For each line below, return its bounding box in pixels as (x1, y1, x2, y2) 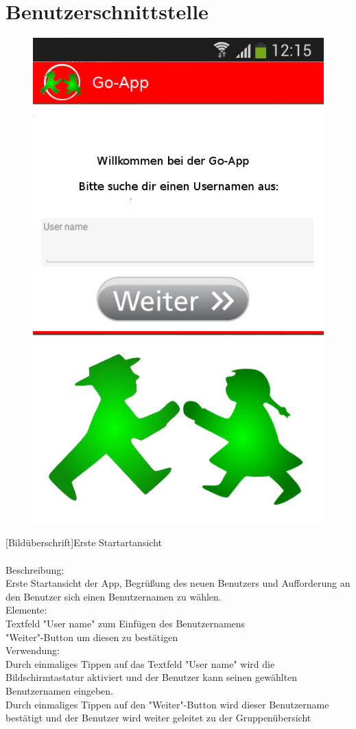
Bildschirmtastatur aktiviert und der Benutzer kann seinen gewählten (5, 670, 298, 684)
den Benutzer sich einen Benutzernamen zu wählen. (5, 589, 222, 603)
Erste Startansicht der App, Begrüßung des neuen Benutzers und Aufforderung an (5, 576, 351, 590)
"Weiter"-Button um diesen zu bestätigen (5, 629, 178, 644)
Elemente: (5, 603, 47, 617)
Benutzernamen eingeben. (5, 683, 113, 697)
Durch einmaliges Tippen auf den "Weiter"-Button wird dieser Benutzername (5, 697, 329, 711)
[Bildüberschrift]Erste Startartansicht (5, 535, 162, 550)
